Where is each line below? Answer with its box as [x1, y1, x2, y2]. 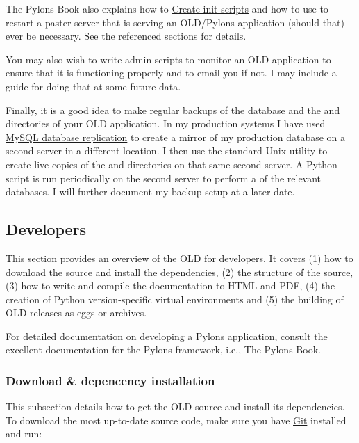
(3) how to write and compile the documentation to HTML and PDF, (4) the [6, 278, 335, 293]
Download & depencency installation [6, 372, 215, 389]
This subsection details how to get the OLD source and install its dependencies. [6, 399, 345, 414]
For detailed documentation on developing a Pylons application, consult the [6, 328, 328, 343]
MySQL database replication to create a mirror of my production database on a [6, 129, 346, 144]
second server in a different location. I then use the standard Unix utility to [6, 143, 328, 158]
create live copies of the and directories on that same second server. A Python [6, 156, 337, 171]
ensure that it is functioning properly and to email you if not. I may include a [6, 65, 337, 80]
